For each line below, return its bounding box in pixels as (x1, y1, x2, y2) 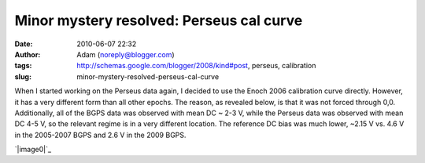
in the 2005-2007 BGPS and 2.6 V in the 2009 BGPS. (14, 130, 187, 139)
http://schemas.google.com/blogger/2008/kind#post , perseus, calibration (76, 61, 316, 71)
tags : (14, 61, 32, 71)
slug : (14, 71, 31, 81)
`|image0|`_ (14, 145, 51, 154)
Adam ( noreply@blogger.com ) (76, 49, 175, 59)
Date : (14, 39, 33, 49)
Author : (14, 49, 41, 59)
